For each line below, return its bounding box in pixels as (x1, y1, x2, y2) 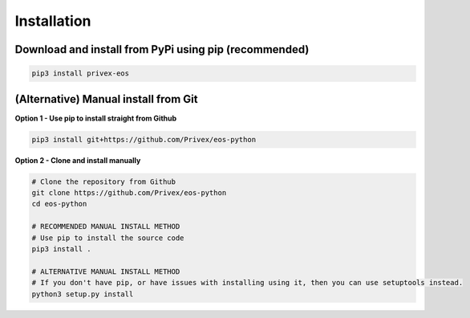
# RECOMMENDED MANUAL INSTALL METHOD (31, 222, 180, 231)
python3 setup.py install (31, 289, 134, 299)
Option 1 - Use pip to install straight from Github (14, 113, 177, 123)
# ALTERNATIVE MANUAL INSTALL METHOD (31, 267, 180, 276)
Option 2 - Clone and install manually (14, 155, 141, 165)
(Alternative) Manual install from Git (14, 92, 198, 106)
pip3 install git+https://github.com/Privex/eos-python (31, 135, 257, 144)
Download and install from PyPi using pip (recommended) (14, 43, 310, 56)
